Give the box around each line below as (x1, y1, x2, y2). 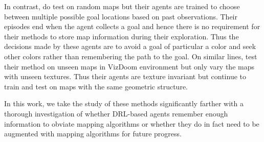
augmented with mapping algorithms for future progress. (4, 128, 182, 139)
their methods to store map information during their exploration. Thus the (4, 31, 239, 41)
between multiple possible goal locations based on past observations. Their (4, 11, 237, 21)
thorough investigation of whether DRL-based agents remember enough (4, 108, 228, 119)
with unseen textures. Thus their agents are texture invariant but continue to (4, 71, 247, 82)
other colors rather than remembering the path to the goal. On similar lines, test (4, 51, 257, 61)
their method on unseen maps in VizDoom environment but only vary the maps (4, 61, 254, 72)
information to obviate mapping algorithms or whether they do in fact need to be (4, 118, 259, 129)
